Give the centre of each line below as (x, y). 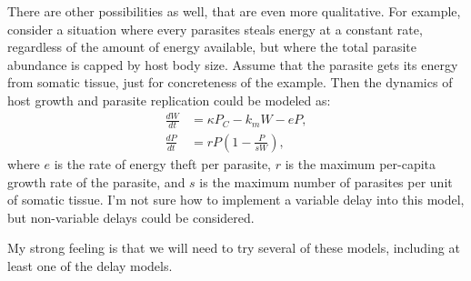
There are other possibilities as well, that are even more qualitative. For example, (234, 11)
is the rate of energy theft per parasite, (162, 163)
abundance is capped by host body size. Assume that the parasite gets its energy (233, 64)
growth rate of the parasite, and (96, 181)
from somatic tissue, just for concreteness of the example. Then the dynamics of (230, 82)
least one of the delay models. (90, 265)
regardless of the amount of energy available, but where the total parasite (212, 47)
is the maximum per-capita (361, 163)
